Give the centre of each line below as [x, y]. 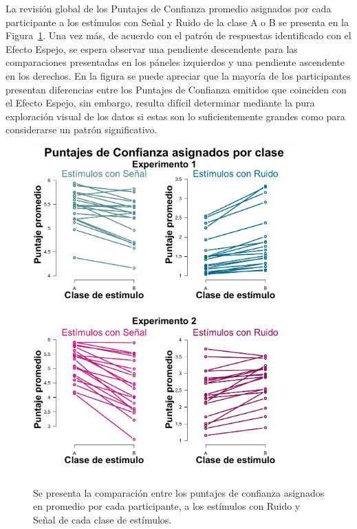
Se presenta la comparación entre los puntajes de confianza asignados [179, 492]
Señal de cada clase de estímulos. [102, 520]
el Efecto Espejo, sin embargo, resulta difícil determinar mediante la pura [160, 103]
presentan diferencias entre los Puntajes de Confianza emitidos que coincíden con [176, 89]
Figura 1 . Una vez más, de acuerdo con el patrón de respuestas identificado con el [178, 35]
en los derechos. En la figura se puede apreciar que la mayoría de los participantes [178, 75]
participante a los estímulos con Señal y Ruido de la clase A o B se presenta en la [177, 22]
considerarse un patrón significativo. [82, 130]
